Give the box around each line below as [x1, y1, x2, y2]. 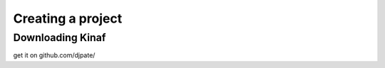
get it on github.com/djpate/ [13, 51, 96, 59]
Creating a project [13, 11, 123, 26]
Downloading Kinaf [13, 31, 106, 44]
